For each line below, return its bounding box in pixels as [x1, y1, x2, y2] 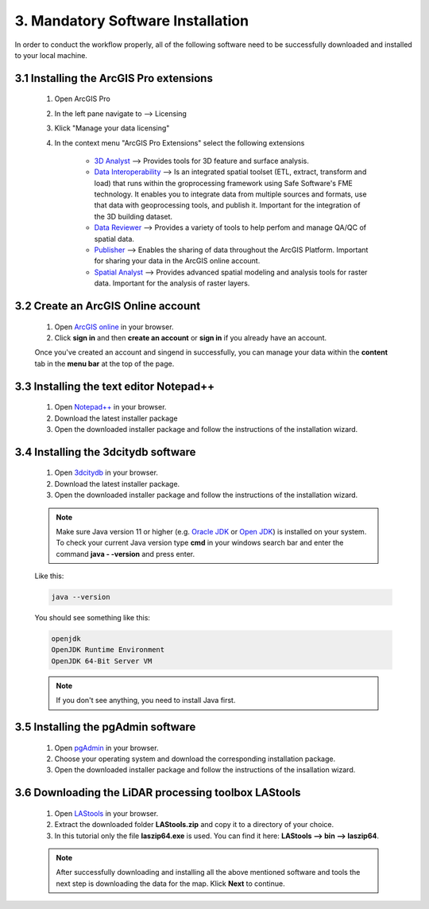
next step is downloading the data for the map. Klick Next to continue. [56, 879, 285, 888]
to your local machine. [14, 50, 87, 60]
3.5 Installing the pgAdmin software [14, 721, 196, 734]
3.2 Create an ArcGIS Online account [14, 299, 201, 313]
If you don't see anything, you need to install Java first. [56, 696, 236, 705]
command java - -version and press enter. [56, 549, 195, 558]
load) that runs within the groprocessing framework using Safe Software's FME [94, 178, 353, 188]
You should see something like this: [34, 613, 151, 623]
